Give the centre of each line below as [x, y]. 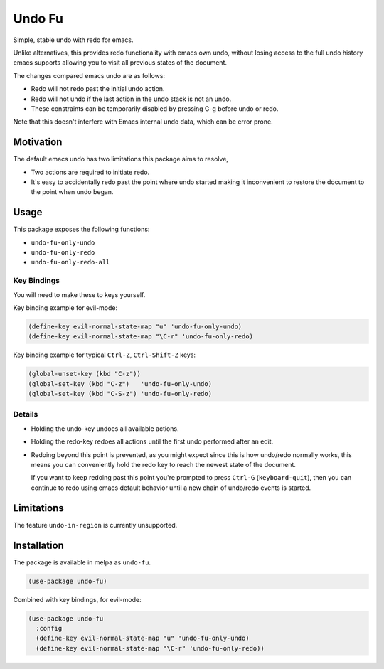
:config [49, 628]
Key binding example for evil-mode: [65, 307]
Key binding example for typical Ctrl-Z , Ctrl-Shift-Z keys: [104, 355]
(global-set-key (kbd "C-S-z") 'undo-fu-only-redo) [120, 394]
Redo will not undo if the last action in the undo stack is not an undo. [131, 99]
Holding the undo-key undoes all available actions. [105, 428]
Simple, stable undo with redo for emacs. [73, 40]
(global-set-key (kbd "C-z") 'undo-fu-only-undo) [120, 384]
